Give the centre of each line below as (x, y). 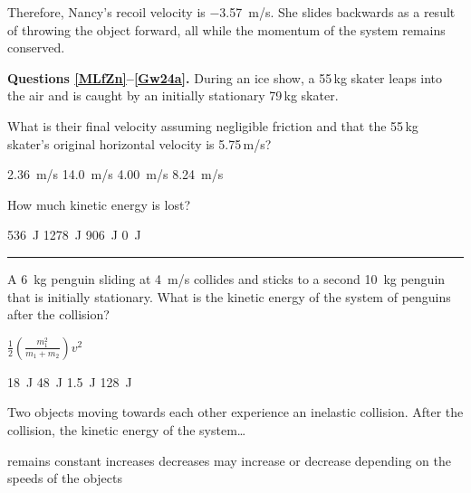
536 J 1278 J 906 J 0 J (74, 235)
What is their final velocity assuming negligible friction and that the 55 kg (213, 125)
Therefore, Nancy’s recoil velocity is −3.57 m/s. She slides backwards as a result (231, 12)
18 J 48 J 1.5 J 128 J (70, 381)
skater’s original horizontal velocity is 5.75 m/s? (139, 143)
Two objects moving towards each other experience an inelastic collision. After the (235, 412)
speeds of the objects (65, 478)
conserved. (36, 47)
